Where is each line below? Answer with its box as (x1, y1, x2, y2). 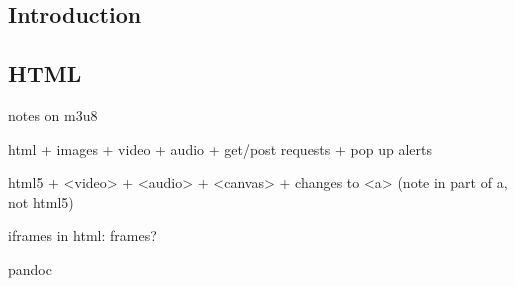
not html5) (8, 191, 74, 212)
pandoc (8, 258, 52, 279)
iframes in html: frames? (8, 225, 157, 246)
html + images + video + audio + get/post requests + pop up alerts (8, 138, 432, 159)
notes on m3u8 (8, 104, 98, 125)
